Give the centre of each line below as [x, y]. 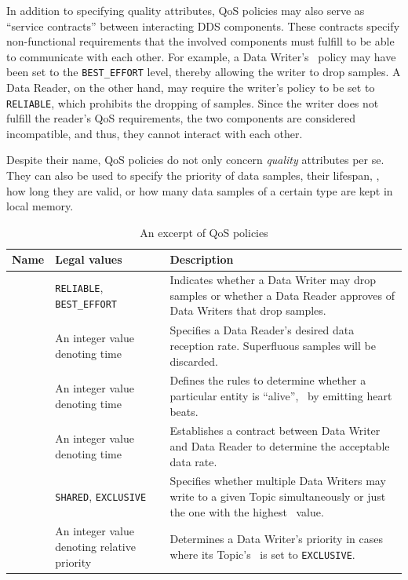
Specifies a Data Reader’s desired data [262, 330]
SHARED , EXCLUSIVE [101, 496]
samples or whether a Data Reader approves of [282, 295]
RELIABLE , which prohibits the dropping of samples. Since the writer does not [193, 102]
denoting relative [95, 547]
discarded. [194, 361]
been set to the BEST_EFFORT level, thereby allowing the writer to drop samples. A [204, 72]
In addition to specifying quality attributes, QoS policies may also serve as [186, 10]
